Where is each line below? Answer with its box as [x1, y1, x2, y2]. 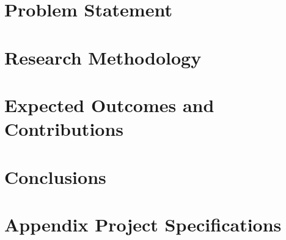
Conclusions [4, 164, 106, 189]
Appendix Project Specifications [4, 211, 282, 236]
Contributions [4, 116, 124, 141]
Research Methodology [4, 44, 202, 69]
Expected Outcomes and [4, 92, 215, 117]
